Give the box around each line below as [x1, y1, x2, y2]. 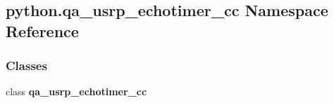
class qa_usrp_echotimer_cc [6, 84, 147, 99]
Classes [6, 57, 47, 74]
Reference [6, 20, 79, 41]
